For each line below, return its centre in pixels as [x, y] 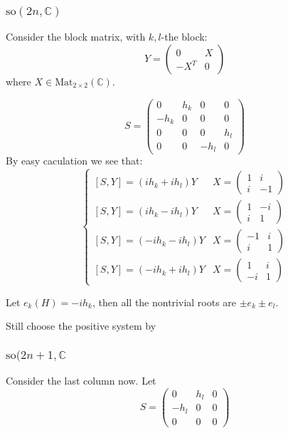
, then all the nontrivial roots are [164, 302]
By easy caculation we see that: [74, 161]
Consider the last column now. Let [81, 381]
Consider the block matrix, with [76, 37]
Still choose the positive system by [81, 326]
